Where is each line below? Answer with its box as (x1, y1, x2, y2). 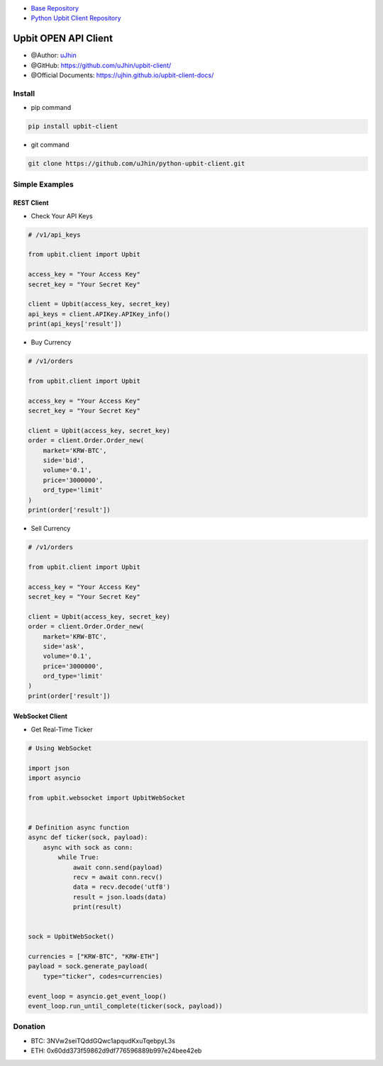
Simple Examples (13, 179, 74, 189)
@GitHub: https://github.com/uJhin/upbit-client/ (30, 61, 172, 69)
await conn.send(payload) (72, 863, 163, 871)
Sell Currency (30, 524, 71, 533)
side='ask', (43, 642, 85, 650)
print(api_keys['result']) (28, 320, 122, 328)
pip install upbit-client (28, 123, 118, 130)
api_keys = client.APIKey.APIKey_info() (28, 310, 170, 318)
